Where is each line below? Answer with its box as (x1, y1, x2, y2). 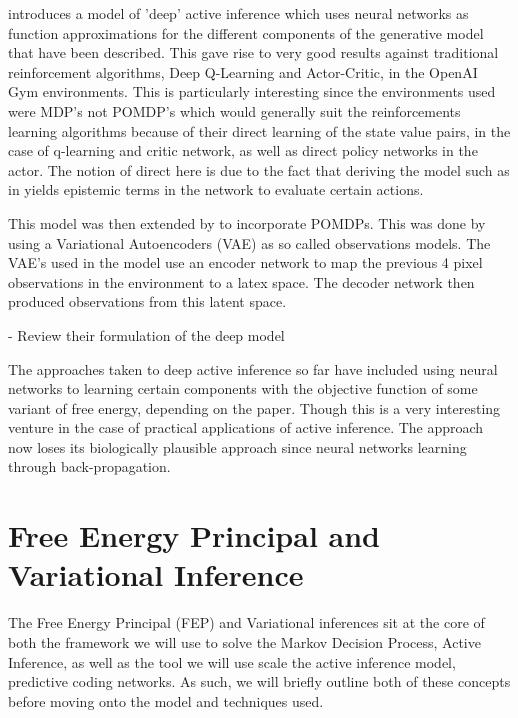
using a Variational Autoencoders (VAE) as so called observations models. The (8, 232, 491, 253)
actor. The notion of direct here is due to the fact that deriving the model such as (8, 159, 510, 180)
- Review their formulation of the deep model (8, 324, 285, 345)
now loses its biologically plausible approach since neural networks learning (8, 436, 467, 457)
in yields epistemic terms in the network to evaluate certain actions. (8, 179, 424, 200)
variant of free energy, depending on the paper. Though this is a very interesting (8, 397, 501, 418)
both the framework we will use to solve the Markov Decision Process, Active (8, 631, 481, 652)
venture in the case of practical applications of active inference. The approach (8, 417, 484, 438)
